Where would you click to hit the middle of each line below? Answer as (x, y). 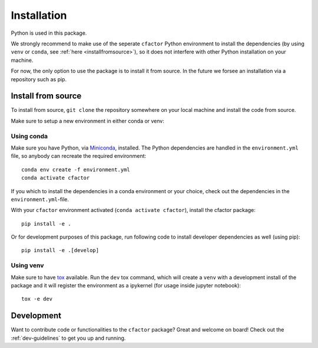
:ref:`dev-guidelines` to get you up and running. (68, 338)
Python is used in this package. (49, 33)
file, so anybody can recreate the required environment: (79, 156)
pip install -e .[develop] (60, 251)
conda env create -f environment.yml (76, 170)
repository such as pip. (39, 79)
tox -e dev (37, 299)
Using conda (29, 136)
